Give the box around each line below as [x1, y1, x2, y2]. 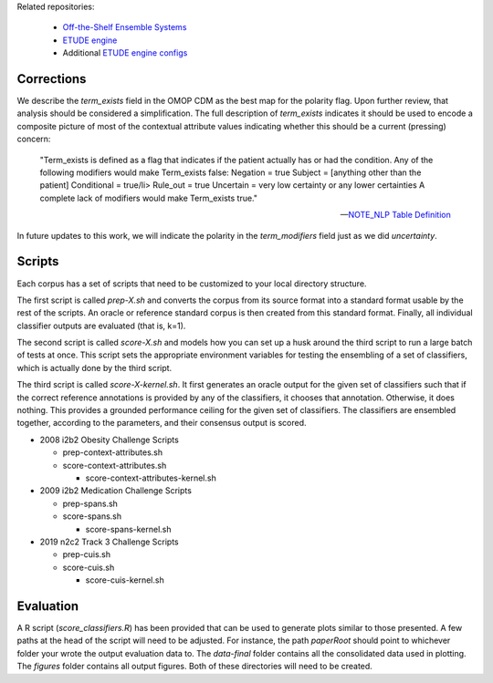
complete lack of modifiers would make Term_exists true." [39, 192, 258, 203]
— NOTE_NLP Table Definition [340, 210, 451, 221]
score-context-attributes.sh [62, 460, 167, 471]
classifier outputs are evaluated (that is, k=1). [16, 320, 186, 331]
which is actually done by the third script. [16, 362, 173, 373]
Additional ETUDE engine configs [62, 47, 188, 58]
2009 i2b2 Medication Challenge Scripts [39, 485, 192, 496]
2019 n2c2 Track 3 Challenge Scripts [39, 536, 179, 547]
